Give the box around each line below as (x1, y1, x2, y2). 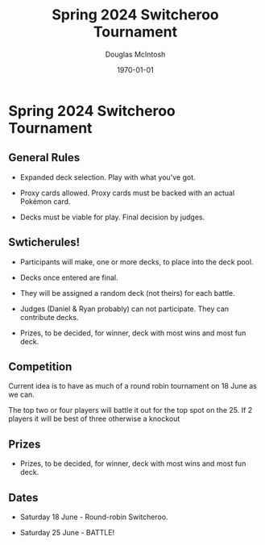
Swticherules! (8, 235, 81, 249)
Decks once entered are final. (19, 272, 118, 282)
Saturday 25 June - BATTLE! (19, 528, 115, 537)
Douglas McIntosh (105, 49, 166, 59)
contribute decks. (19, 312, 79, 322)
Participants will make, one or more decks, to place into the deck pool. (19, 256, 254, 267)
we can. (8, 389, 35, 400)
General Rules (8, 151, 81, 164)
